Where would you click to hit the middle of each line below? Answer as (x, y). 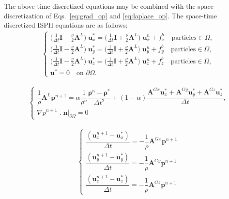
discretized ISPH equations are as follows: (66, 25)
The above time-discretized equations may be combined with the (100, 6)
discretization (24, 15)
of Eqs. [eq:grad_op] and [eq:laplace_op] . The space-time (131, 15)
